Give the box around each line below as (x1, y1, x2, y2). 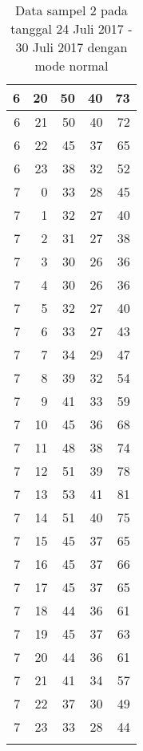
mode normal (34, 56, 109, 75)
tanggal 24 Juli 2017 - (10, 19, 133, 38)
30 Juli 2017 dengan (15, 38, 128, 56)
